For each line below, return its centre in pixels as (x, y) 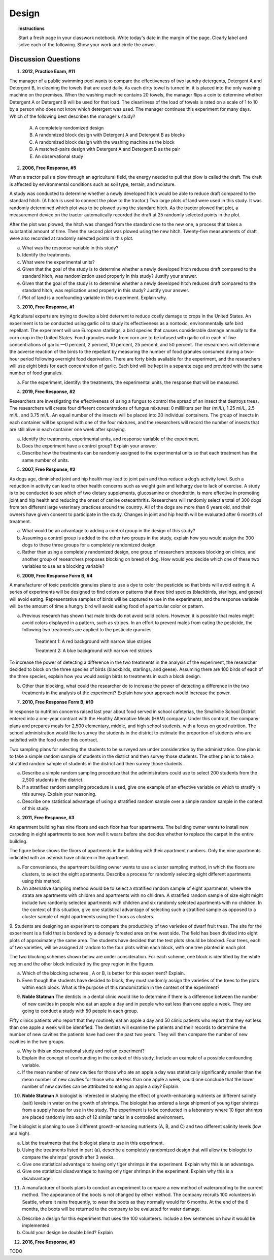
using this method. (41, 881)
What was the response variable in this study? (70, 248)
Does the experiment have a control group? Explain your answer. (90, 446)
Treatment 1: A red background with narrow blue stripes (93, 641)
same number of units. (46, 460)
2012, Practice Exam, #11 (49, 72)
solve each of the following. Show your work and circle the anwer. (87, 45)
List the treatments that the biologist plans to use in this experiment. (93, 1143)
